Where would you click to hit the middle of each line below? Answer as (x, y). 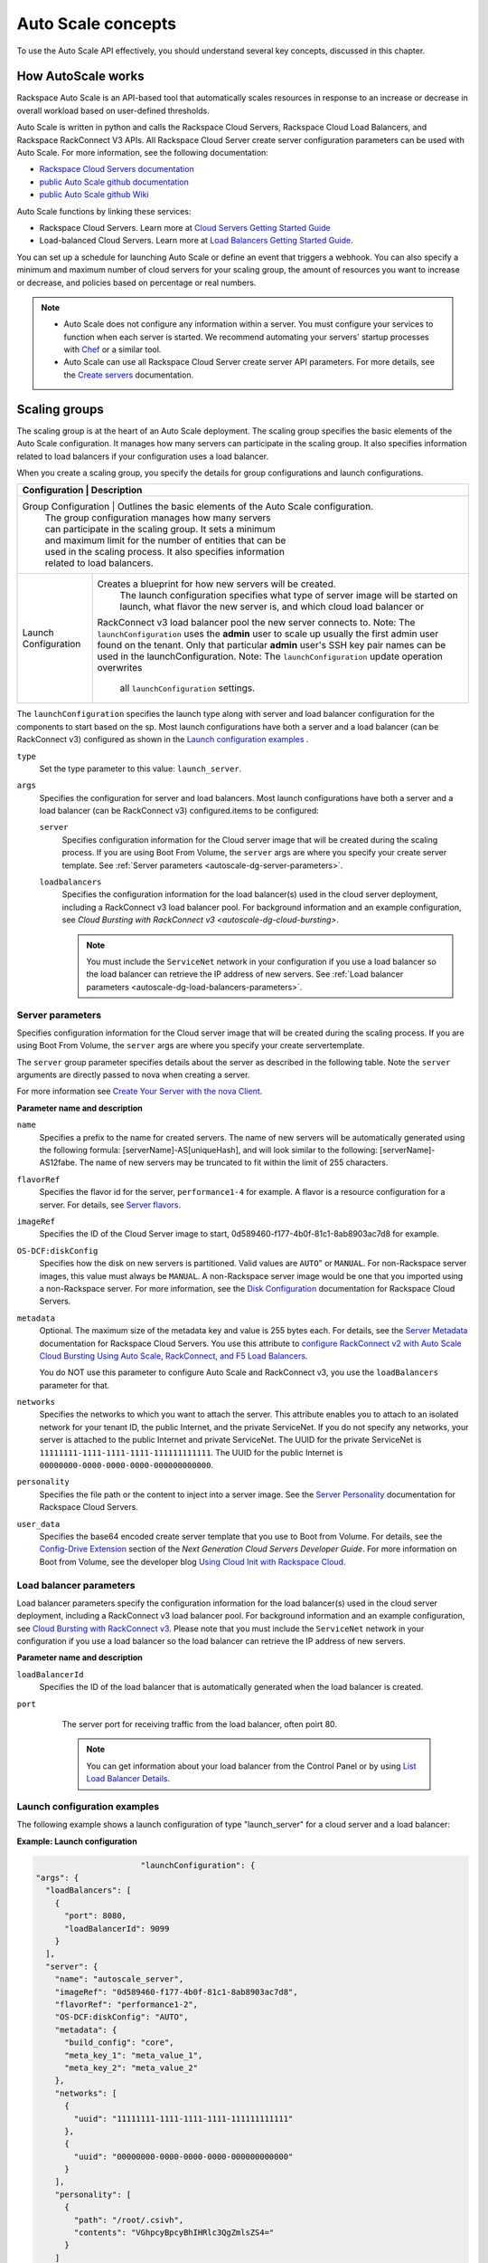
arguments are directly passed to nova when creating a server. (133, 1075)
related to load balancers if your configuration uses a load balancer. (143, 456)
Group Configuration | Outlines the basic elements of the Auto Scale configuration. (198, 507)
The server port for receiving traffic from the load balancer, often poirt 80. (200, 1724)
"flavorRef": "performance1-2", (127, 2005)
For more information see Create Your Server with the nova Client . (140, 1092)
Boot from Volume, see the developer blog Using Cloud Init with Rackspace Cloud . (192, 1561)
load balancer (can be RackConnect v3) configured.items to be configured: (179, 811)
